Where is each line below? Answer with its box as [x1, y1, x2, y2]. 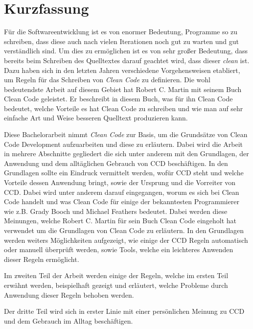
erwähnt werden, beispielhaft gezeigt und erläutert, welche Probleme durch [4, 280, 228, 290]
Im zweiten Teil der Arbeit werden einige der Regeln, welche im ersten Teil [4, 270, 229, 281]
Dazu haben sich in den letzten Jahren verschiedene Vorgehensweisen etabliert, [4, 65, 240, 75]
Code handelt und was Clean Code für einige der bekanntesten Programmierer [4, 196, 239, 207]
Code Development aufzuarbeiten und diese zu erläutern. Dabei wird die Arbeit [4, 139, 243, 149]
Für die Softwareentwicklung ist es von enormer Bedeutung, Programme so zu [4, 26, 238, 37]
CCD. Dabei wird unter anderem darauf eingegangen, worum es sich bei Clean [4, 187, 239, 197]
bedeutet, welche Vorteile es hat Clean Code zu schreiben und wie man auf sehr [4, 103, 243, 113]
